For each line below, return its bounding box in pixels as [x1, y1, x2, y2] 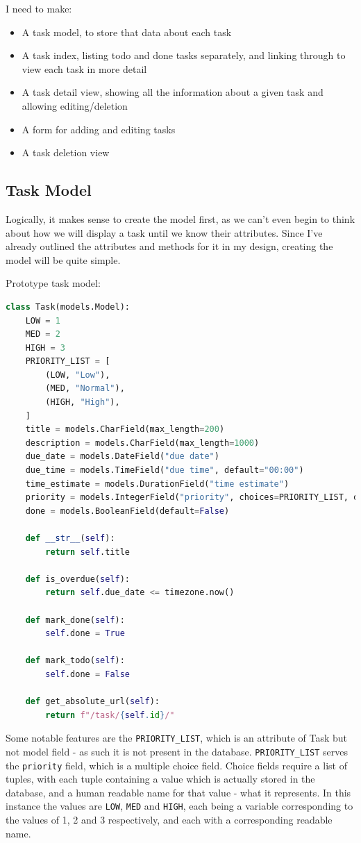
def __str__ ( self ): [25, 533, 115, 544]
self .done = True [45, 628, 125, 639]
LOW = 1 [25, 315, 60, 326]
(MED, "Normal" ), [45, 383, 125, 394]
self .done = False [45, 669, 131, 679]
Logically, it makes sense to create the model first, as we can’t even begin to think [6, 211, 355, 226]
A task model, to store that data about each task [22, 24, 232, 39]
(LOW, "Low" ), [45, 369, 110, 380]
